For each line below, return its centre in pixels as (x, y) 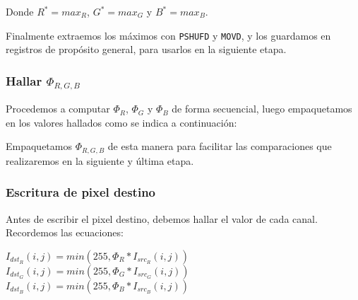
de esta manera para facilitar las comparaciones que (220, 146)
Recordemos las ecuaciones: (65, 232)
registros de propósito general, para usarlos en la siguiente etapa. (146, 49)
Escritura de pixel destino (81, 192)
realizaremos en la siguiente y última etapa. (100, 160)
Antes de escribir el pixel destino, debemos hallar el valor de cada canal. (162, 218)
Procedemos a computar (58, 109)
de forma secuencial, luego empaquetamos (262, 109)
